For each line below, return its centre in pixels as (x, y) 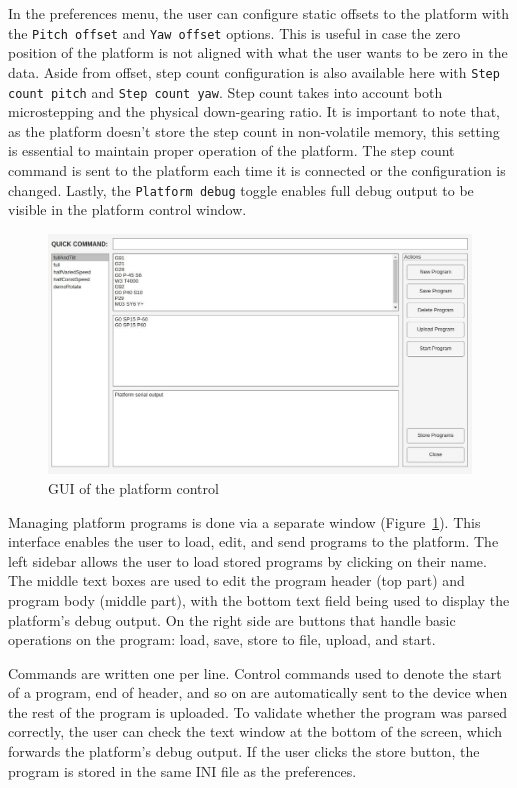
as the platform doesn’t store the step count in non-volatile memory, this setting (254, 130)
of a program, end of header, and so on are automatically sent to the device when (258, 692)
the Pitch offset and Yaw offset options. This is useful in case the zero (234, 32)
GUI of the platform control (133, 487)
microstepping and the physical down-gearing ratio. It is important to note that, (254, 111)
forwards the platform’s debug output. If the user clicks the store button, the (244, 751)
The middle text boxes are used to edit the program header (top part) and (236, 580)
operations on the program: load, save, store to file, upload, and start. (222, 639)
